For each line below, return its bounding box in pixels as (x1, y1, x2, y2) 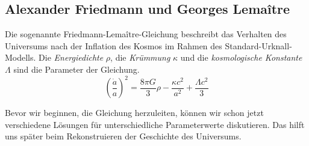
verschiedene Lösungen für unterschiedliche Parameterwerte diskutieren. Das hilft (5, 118, 305, 130)
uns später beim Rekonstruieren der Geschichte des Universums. (5, 130, 242, 142)
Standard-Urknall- (225, 39, 292, 52)
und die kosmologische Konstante (180, 51, 302, 64)
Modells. (5, 51, 36, 64)
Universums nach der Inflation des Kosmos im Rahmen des (5, 39, 222, 52)
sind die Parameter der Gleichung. (13, 62, 140, 75)
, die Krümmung (110, 51, 170, 64)
